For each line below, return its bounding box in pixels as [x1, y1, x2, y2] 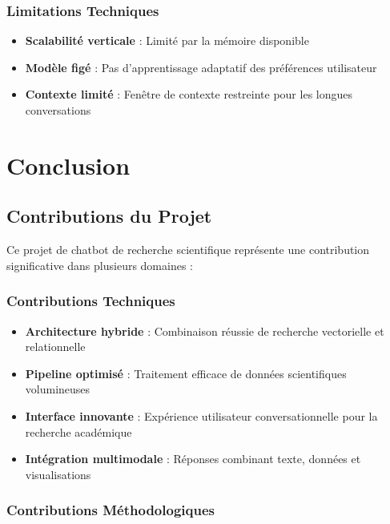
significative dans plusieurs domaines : [6, 256, 193, 273]
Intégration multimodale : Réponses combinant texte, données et [25, 450, 361, 467]
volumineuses [25, 381, 90, 397]
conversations [25, 102, 91, 118]
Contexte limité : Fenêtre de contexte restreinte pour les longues [25, 86, 352, 103]
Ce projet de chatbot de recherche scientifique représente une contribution [6, 241, 370, 258]
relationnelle [25, 338, 86, 355]
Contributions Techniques [6, 291, 175, 311]
